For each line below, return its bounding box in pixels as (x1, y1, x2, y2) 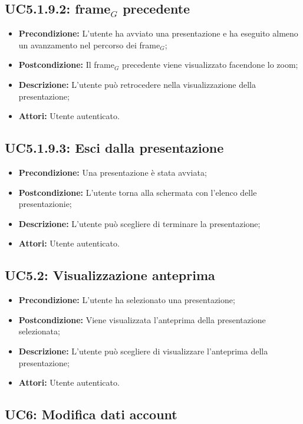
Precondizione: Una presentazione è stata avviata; (18, 166, 207, 178)
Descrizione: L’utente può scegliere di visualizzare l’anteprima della (18, 344, 268, 357)
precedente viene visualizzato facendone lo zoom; (122, 58, 298, 71)
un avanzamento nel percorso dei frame (18, 38, 160, 51)
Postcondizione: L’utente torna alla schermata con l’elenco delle (18, 186, 257, 198)
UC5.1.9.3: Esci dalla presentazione (5, 139, 224, 157)
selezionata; (18, 325, 60, 337)
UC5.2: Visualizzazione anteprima (5, 266, 215, 284)
